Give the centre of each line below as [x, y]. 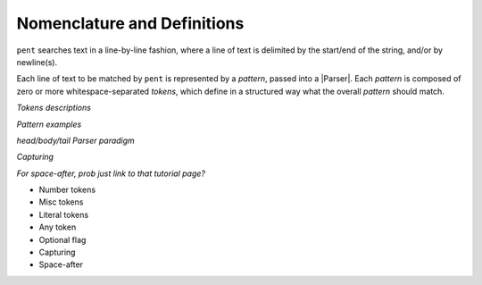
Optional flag [62, 239]
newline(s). [37, 62]
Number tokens [67, 190]
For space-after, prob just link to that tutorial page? [111, 173]
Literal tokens [64, 214]
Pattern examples [49, 124]
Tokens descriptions [54, 108]
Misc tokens [61, 202]
